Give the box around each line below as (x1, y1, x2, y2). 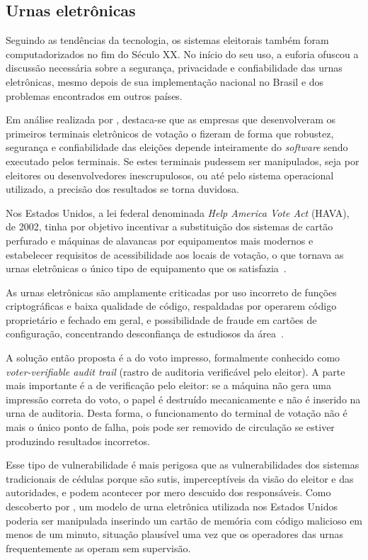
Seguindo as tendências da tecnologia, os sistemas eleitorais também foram (6, 33, 329, 47)
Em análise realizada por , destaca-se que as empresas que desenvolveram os (6, 112, 335, 127)
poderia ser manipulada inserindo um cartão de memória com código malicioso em (6, 513, 363, 527)
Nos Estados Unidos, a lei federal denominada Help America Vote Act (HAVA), (6, 205, 350, 220)
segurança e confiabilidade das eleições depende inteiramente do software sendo (6, 140, 348, 155)
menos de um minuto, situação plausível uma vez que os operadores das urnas (6, 527, 344, 542)
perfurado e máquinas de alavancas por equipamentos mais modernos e (6, 233, 314, 247)
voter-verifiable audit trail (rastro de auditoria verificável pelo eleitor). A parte (6, 364, 345, 379)
